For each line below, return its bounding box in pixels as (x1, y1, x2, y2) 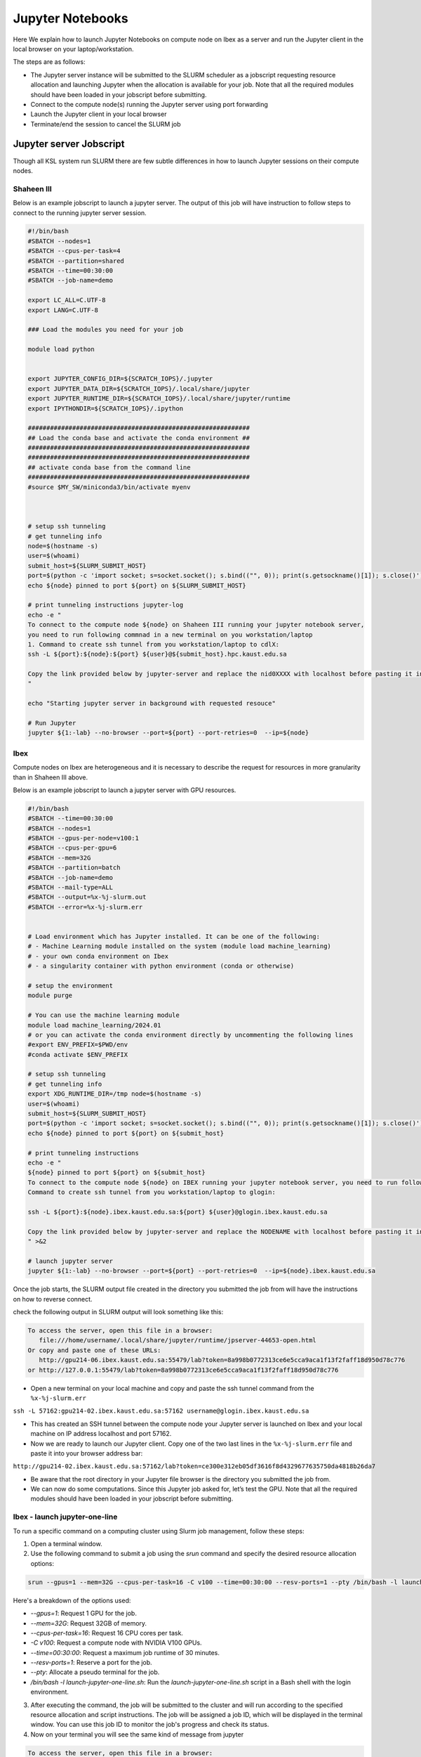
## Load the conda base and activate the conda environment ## (27, 434, 250, 442)
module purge (27, 992, 73, 999)
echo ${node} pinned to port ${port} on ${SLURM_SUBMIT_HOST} (27, 581, 246, 590)
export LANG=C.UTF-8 (27, 306, 98, 314)
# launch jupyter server (27, 1257, 114, 1265)
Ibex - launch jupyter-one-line (13, 1512, 118, 1522)
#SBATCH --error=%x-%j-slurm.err (27, 903, 143, 911)
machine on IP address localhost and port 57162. (30, 1429, 172, 1438)
